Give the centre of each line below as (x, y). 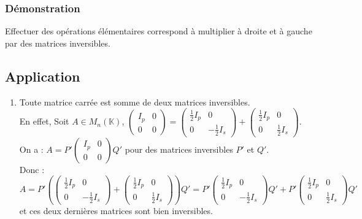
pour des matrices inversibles (179, 149)
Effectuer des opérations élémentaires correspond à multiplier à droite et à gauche (159, 31)
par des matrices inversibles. (58, 43)
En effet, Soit (44, 121)
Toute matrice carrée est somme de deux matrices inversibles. (135, 102)
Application (43, 76)
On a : (31, 149)
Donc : (32, 169)
